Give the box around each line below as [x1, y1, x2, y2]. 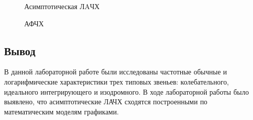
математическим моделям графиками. [4, 106, 119, 116]
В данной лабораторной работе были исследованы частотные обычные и [4, 66, 227, 77]
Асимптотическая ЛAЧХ [24, 1, 100, 11]
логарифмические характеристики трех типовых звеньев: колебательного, [4, 76, 229, 87]
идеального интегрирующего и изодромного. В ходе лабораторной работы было [4, 86, 249, 97]
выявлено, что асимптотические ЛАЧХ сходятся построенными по [4, 96, 208, 107]
